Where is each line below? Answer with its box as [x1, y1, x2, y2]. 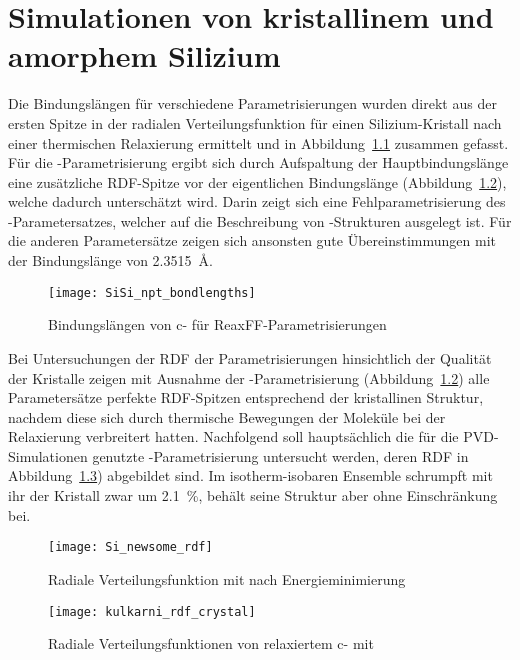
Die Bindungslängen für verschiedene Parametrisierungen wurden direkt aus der [8, 93, 497, 114]
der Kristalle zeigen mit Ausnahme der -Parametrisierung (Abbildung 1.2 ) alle [8, 367, 490, 388]
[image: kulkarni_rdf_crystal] [48, 604, 256, 619]
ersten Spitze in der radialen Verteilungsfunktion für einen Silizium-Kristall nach [8, 112, 502, 133]
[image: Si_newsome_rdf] [48, 540, 213, 555]
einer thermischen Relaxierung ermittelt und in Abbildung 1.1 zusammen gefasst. [8, 132, 509, 153]
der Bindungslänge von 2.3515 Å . [8, 250, 213, 271]
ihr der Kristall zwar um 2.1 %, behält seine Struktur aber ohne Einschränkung [8, 485, 498, 506]
